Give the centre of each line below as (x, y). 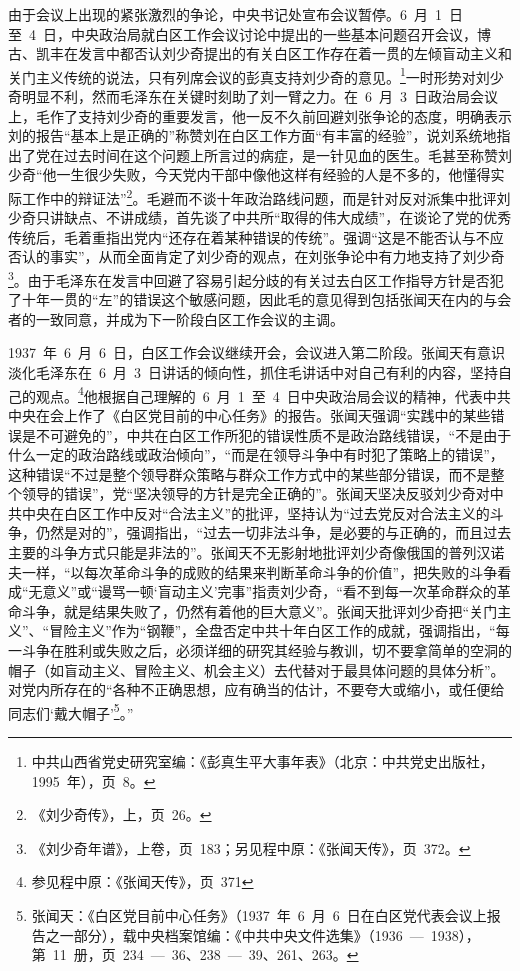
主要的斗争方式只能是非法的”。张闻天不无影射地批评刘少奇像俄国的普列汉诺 (256, 552)
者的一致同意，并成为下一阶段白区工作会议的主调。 (176, 318)
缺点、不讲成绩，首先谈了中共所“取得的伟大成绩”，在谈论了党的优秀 (287, 217)
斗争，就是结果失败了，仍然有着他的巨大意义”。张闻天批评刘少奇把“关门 (259, 610)
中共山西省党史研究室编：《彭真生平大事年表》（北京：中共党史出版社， (262, 761)
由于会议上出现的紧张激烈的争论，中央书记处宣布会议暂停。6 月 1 (225, 14)
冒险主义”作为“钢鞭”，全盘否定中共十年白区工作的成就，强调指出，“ (272, 630)
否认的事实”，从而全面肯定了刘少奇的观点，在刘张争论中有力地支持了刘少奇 (256, 256)
